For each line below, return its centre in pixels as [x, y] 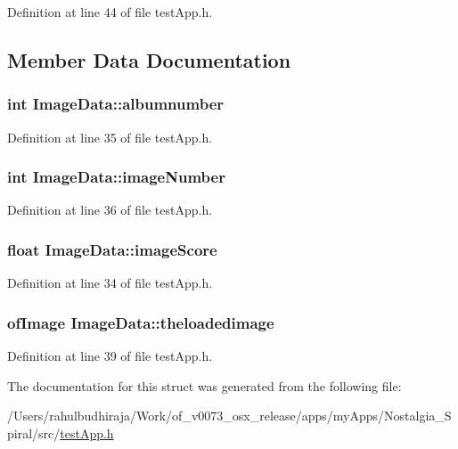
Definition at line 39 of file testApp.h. [110, 356]
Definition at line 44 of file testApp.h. [110, 12]
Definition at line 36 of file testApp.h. [110, 210]
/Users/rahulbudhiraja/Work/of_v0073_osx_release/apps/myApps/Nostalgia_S [229, 416]
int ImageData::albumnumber [116, 104]
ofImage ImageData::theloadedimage [141, 322]
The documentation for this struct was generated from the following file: [204, 385]
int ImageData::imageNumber [116, 177]
